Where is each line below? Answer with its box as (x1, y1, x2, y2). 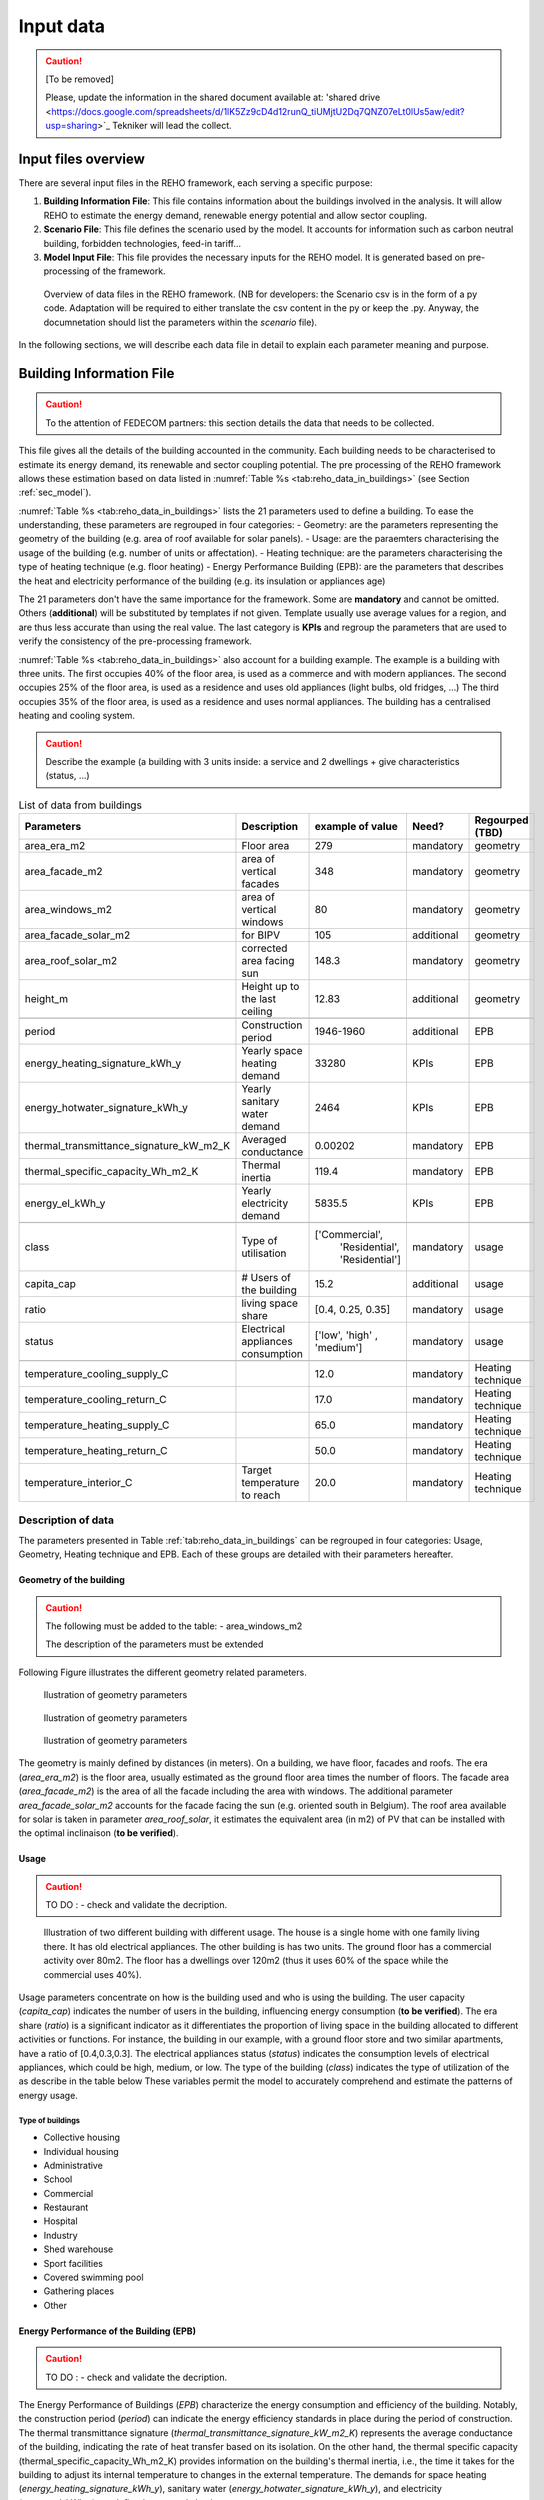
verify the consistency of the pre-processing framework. (18, 635, 252, 647)
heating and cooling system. (18, 710, 135, 722)
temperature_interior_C (24, 1476, 133, 1490)
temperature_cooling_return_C (24, 1393, 167, 1407)
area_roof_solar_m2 (24, 954, 118, 968)
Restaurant (43, 2201, 89, 2214)
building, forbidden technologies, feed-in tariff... (43, 237, 242, 249)
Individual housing (43, 2145, 119, 2157)
